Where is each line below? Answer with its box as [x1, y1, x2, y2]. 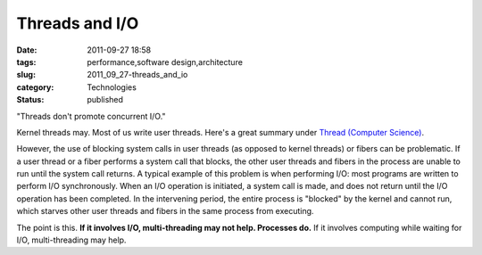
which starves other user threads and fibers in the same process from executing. [16, 206, 314, 217]
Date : [16, 45, 37, 55]
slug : [16, 70, 36, 80]
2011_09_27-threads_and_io [87, 70, 188, 80]
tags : [16, 56, 37, 67]
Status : [16, 95, 45, 105]
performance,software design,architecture [87, 56, 243, 67]
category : [16, 81, 54, 93]
